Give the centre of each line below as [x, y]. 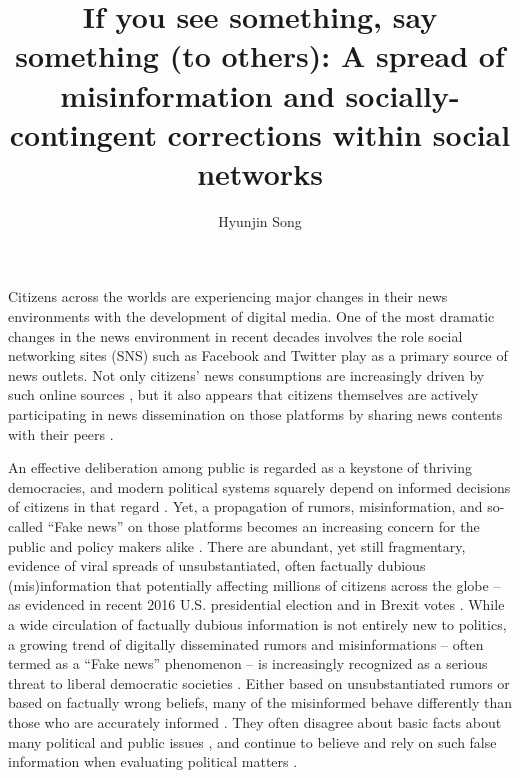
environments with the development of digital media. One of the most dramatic [251, 316]
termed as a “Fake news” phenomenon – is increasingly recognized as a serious [248, 663]
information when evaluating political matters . [153, 761]
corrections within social [339, 133]
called [25, 526]
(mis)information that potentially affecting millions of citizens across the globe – [254, 584]
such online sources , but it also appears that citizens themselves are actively [243, 394]
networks [260, 172]
